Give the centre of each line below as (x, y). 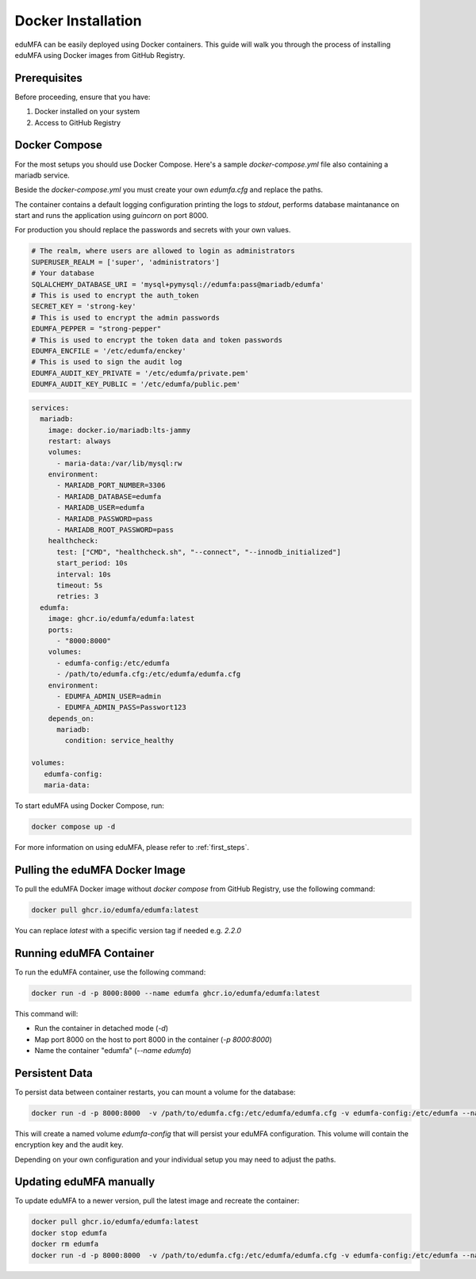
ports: (61, 630)
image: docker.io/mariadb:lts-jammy (119, 430)
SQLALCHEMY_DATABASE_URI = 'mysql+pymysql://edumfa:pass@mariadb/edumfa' (178, 284)
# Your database (63, 273)
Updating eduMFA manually (85, 1182)
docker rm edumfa (65, 1244)
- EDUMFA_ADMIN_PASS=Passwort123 (121, 707)
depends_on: (71, 718)
